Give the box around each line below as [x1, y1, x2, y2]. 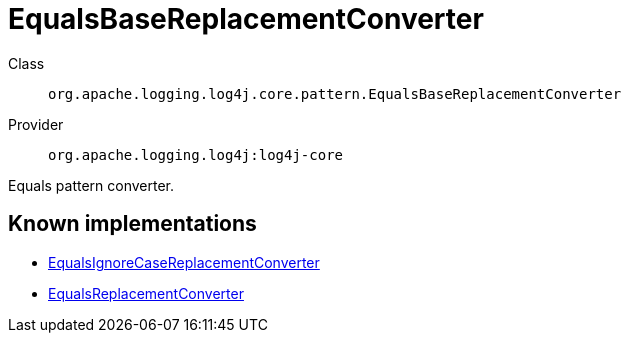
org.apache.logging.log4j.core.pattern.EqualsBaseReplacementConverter [48, 85, 622, 102]
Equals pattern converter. [8, 176, 175, 194]
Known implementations [8, 211, 257, 237]
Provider [8, 115, 64, 133]
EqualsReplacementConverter [48, 284, 244, 302]
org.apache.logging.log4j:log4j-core [48, 146, 344, 163]
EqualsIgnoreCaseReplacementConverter [48, 253, 320, 271]
